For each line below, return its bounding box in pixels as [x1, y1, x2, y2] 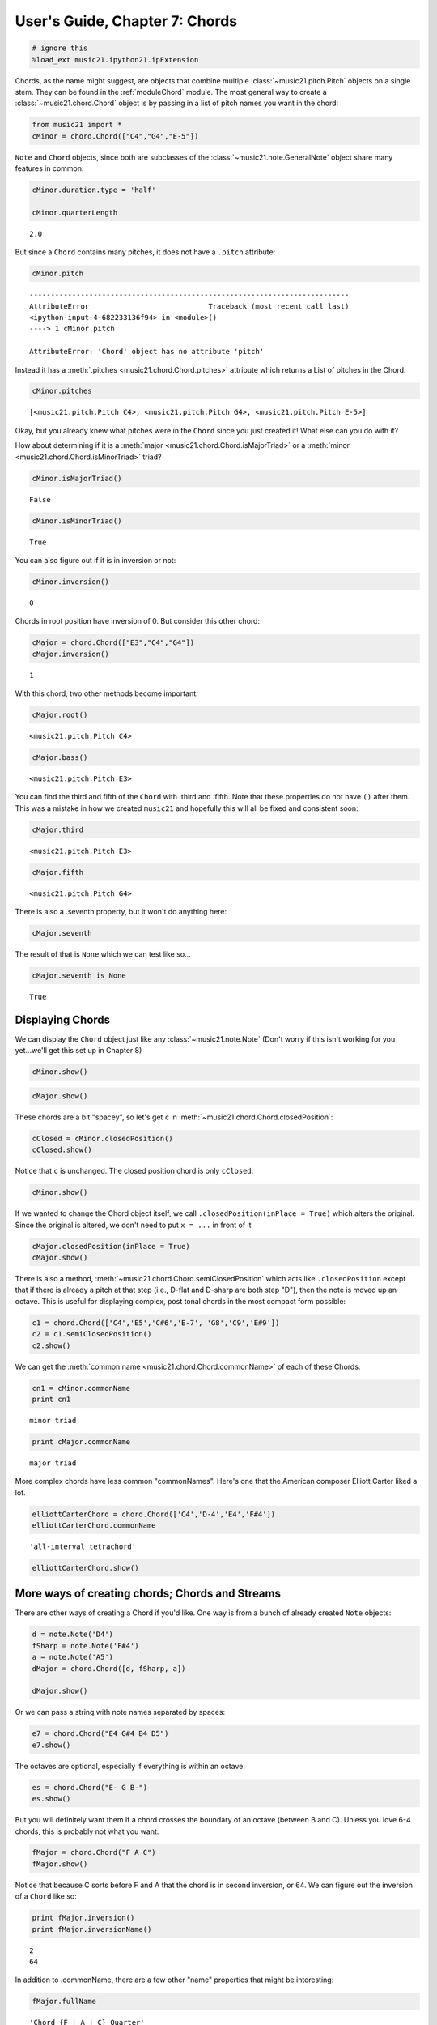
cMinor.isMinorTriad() [32, 516, 122, 526]
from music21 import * [32, 120, 122, 130]
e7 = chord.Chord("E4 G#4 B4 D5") [32, 1729, 169, 1738]
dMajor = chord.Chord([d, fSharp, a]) [32, 1664, 186, 1673]
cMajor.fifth [32, 868, 84, 876]
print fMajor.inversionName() [32, 1925, 152, 1933]
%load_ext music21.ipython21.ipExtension [32, 55, 199, 64]
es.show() [32, 1794, 71, 1804]
